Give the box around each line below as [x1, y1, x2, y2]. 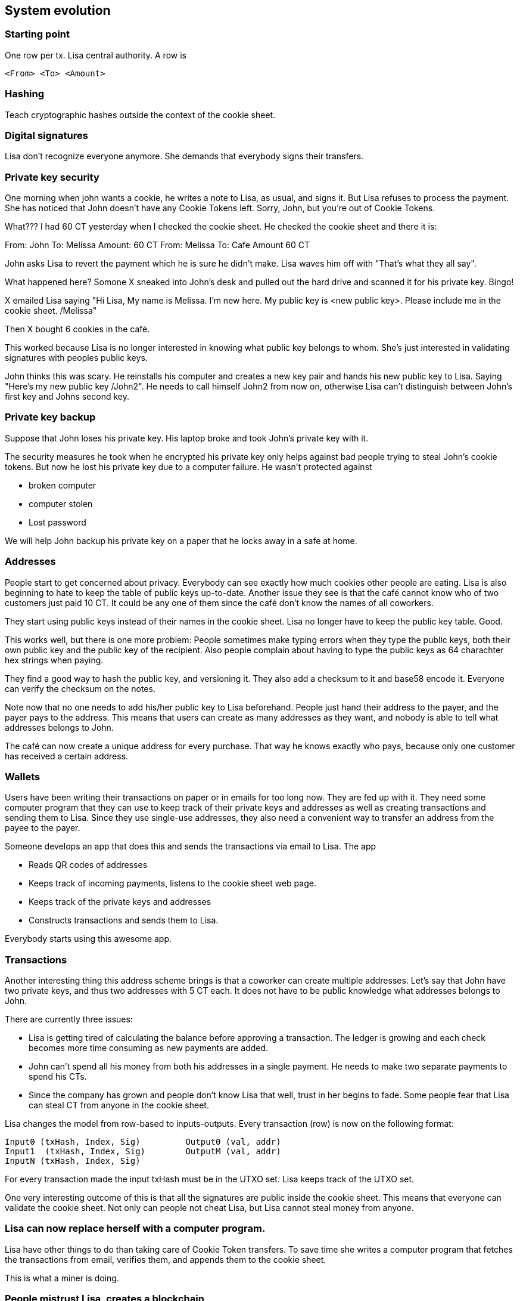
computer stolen [29, 498, 93, 509]
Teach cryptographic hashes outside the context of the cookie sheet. [5, 109, 276, 120]
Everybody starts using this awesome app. [5, 934, 172, 944]
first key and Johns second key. [5, 391, 129, 402]
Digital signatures [5, 129, 88, 141]
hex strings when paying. [5, 654, 104, 665]
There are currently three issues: [5, 1014, 133, 1025]
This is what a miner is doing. [5, 1272, 119, 1283]
